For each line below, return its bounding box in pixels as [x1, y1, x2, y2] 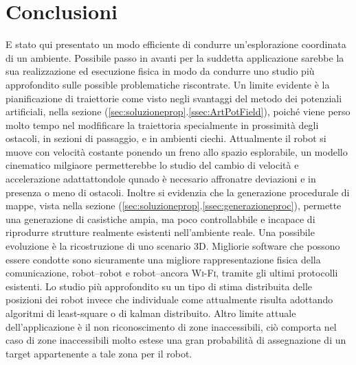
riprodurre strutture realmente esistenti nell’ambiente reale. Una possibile [5, 225, 315, 239]
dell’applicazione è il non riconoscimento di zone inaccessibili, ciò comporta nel [5, 319, 337, 333]
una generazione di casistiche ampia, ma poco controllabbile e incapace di [5, 211, 315, 226]
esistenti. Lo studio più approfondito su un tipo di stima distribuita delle [5, 279, 313, 293]
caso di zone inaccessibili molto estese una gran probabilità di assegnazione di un [5, 333, 346, 347]
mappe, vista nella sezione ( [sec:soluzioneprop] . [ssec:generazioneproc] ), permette [5, 198, 342, 213]
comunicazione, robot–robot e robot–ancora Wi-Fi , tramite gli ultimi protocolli [5, 266, 338, 280]
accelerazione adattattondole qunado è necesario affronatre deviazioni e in [5, 172, 316, 186]
